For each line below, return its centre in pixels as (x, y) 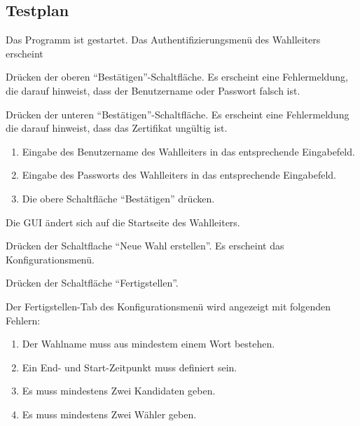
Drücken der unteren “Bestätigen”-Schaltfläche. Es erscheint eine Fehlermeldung (178, 114)
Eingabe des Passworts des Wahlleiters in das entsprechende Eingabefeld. (179, 175)
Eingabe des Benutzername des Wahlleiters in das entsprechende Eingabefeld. (188, 151)
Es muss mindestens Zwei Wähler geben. (109, 414)
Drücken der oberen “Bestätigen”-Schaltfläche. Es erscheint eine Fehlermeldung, (177, 77)
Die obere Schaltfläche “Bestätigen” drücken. (118, 198)
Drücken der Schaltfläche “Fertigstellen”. (92, 283)
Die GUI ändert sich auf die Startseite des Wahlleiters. (123, 222)
